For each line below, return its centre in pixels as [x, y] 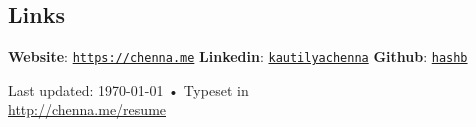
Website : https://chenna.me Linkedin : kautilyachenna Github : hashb [238, 56]
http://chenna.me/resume [87, 109]
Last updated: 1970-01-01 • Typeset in [128, 89]
